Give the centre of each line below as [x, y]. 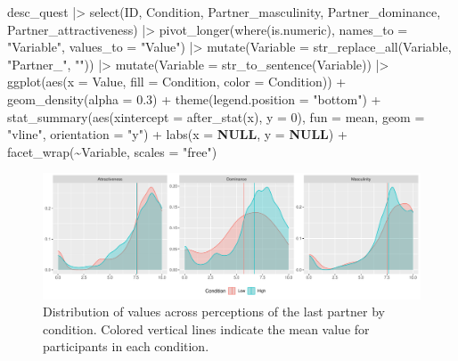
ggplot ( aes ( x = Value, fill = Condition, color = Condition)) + [177, 82]
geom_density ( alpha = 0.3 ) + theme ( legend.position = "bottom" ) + [194, 98]
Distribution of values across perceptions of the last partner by [214, 312]
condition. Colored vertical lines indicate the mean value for [206, 328]
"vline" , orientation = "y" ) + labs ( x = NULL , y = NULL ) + [177, 134]
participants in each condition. [126, 346]
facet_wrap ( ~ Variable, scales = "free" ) [112, 151]
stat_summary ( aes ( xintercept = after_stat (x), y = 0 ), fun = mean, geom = [216, 116]
